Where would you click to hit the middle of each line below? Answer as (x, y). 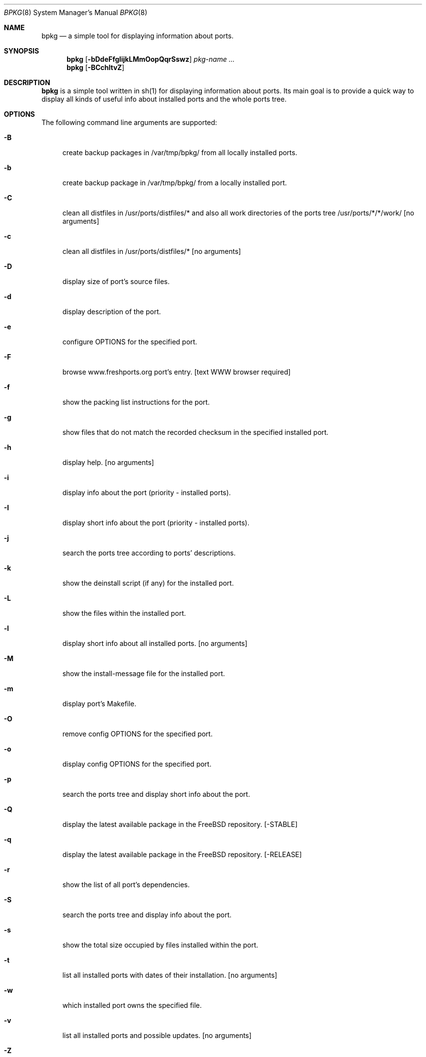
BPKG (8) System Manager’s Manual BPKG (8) (76, 12)
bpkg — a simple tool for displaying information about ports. (138, 36)
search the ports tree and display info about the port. (147, 915)
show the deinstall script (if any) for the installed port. (148, 583)
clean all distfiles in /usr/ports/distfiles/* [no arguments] (152, 251)
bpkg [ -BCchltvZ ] (96, 67)
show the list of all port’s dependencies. (126, 885)
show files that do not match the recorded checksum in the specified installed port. (195, 432)
